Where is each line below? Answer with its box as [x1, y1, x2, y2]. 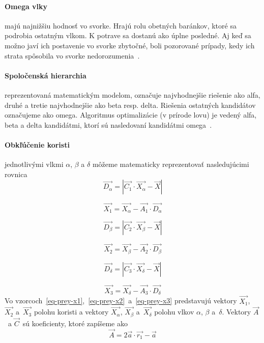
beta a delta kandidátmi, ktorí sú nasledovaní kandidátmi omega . [5, 119, 212, 130]
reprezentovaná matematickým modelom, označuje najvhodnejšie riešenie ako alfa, [5, 89, 260, 100]
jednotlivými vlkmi [5, 159, 64, 169]
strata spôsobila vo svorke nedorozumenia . [5, 50, 140, 61]
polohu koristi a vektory [34, 306, 109, 317]
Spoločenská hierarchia [5, 70, 86, 80]
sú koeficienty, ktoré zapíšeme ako [22, 318, 128, 329]
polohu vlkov [154, 306, 194, 317]
